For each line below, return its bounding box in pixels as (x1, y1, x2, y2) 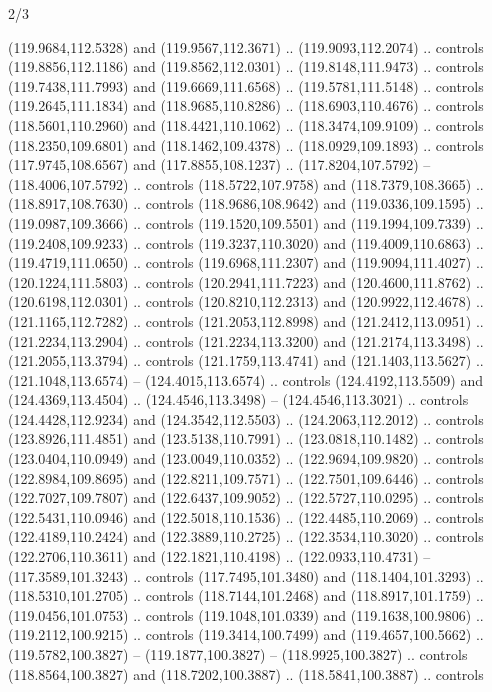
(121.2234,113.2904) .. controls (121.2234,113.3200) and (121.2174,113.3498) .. (8, 330, 484, 351)
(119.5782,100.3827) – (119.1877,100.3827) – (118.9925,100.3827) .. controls (8, 644, 468, 664)
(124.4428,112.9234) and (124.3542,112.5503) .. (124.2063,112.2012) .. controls (8, 408, 484, 429)
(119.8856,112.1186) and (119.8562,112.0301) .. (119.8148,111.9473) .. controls (8, 56, 484, 77)
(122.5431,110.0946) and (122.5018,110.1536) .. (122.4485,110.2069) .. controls (8, 506, 484, 527)
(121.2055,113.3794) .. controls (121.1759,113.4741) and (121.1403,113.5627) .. (8, 350, 484, 371)
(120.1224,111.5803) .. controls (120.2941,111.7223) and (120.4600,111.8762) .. (8, 271, 484, 292)
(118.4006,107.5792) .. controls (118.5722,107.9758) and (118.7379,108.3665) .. (8, 173, 484, 194)
